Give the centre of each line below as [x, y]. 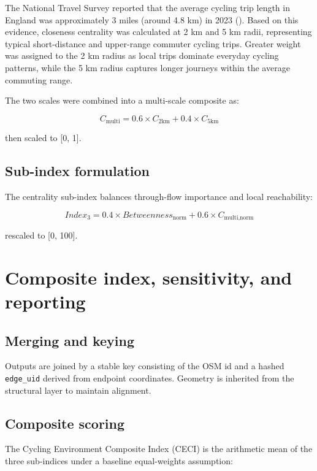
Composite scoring [65, 423]
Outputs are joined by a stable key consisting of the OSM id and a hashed [145, 366]
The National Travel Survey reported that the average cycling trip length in [147, 7]
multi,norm [239, 218]
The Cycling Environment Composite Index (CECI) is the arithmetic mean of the [159, 449]
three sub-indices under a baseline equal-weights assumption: [119, 461]
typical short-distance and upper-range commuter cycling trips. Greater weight [153, 43]
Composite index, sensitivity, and [149, 277]
